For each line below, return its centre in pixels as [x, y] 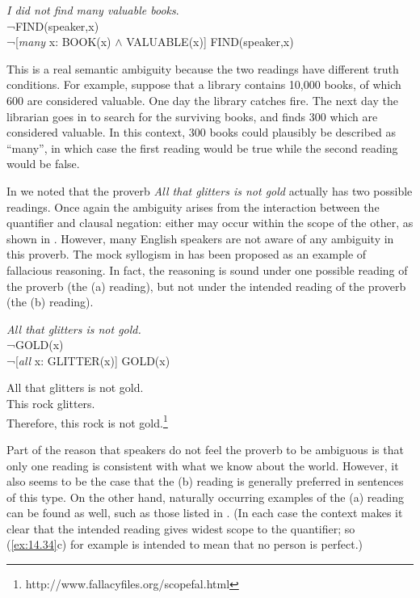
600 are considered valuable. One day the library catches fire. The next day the [202, 100]
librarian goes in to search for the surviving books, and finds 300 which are [192, 116]
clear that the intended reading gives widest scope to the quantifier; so [181, 528]
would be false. [43, 164]
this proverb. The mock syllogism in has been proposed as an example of [187, 254]
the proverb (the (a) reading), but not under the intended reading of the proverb [206, 286]
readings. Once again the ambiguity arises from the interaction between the [193, 206]
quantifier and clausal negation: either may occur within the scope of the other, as [210, 223]
